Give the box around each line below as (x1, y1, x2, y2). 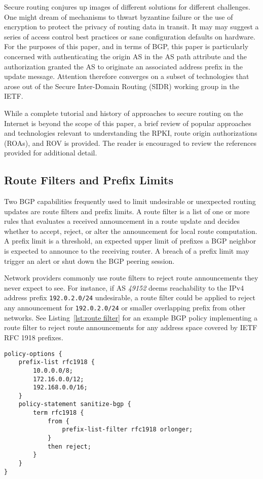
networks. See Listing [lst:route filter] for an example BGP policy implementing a (4, 312, 258, 323)
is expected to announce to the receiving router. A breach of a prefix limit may (4, 246, 249, 256)
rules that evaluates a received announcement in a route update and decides (4, 216, 240, 226)
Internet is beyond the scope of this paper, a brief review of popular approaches (4, 117, 251, 128)
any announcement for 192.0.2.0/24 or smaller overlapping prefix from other (4, 302, 246, 313)
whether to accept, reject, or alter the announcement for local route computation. (4, 225, 257, 236)
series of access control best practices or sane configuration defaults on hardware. (4, 31, 255, 42)
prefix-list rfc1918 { (18, 358, 95, 366)
